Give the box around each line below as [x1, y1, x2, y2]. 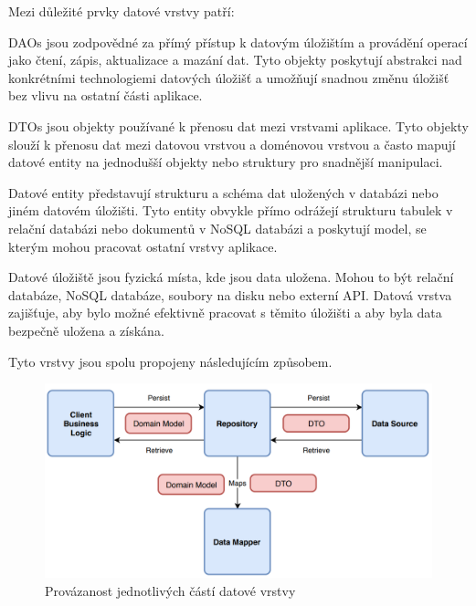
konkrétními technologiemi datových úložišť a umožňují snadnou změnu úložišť [8, 68, 450, 87]
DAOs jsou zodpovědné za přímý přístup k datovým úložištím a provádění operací [8, 32, 468, 51]
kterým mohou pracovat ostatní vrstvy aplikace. [8, 236, 278, 256]
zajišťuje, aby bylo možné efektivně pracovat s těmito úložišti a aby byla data [8, 303, 442, 322]
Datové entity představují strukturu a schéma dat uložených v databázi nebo [8, 183, 439, 202]
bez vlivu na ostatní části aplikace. [8, 86, 203, 105]
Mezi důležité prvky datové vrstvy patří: [8, 2, 235, 20]
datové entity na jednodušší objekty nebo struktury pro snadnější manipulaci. [8, 152, 443, 172]
